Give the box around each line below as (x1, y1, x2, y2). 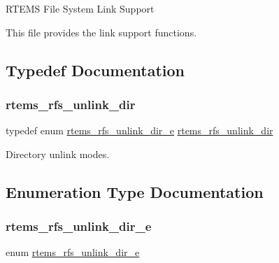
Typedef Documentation (6, 59, 185, 80)
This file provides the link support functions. (6, 24, 197, 39)
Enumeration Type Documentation (6, 180, 264, 202)
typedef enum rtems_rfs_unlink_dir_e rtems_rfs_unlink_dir (6, 123, 273, 138)
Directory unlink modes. (6, 146, 110, 161)
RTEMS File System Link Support (6, 1, 155, 15)
